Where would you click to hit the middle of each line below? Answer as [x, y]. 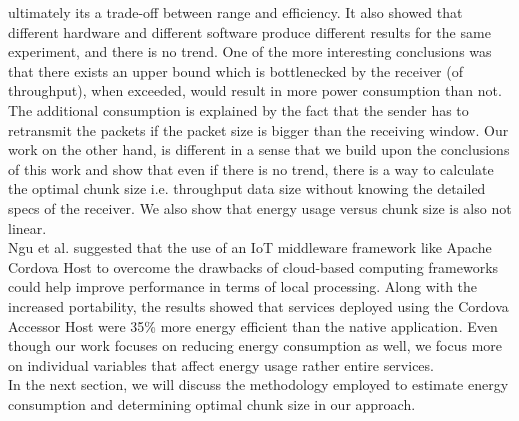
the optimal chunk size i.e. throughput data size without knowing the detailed [247, 188]
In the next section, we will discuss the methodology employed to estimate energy [258, 384]
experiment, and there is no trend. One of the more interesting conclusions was [250, 51]
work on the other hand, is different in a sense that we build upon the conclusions [259, 149]
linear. [27, 227]
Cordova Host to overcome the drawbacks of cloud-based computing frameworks [253, 266]
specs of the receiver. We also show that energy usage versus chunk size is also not [260, 207]
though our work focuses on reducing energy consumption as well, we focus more [255, 345]
